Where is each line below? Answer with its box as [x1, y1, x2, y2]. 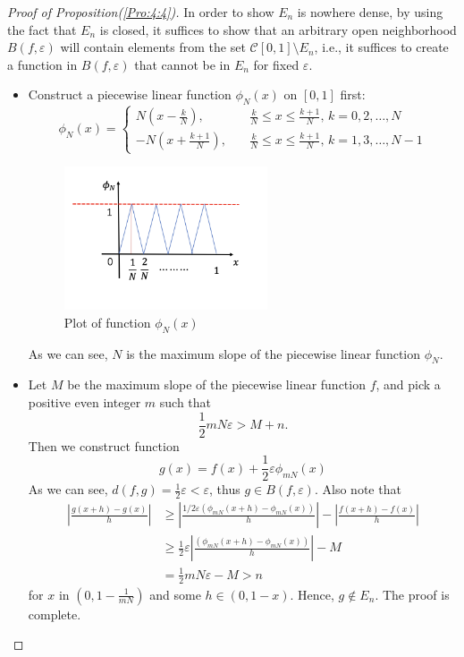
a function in [7, 55, 78, 73]
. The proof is [375, 584, 450, 603]
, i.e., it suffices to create [314, 38, 449, 56]
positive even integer [28, 393, 141, 412]
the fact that [7, 20, 77, 38]
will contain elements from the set [60, 38, 246, 56]
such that [159, 393, 212, 412]
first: [340, 85, 366, 104]
